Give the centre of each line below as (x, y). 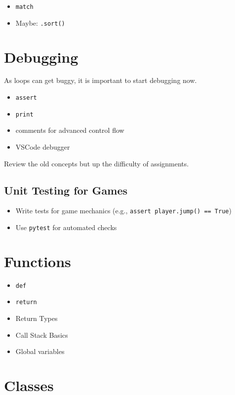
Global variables (40, 351)
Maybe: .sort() (40, 22)
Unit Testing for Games (66, 190)
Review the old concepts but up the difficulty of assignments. (97, 163)
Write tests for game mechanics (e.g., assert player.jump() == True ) (123, 211)
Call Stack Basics (42, 335)
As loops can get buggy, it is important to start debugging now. (100, 80)
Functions (38, 261)
